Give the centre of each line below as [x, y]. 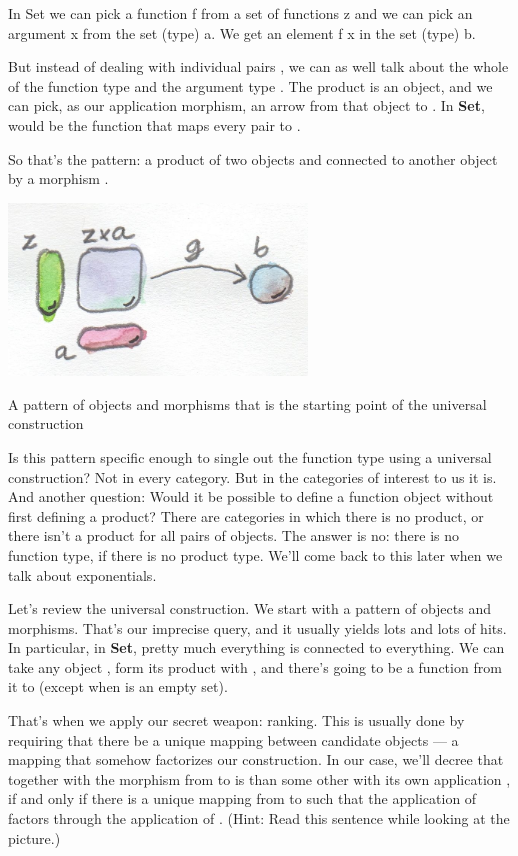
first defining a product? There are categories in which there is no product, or [246, 515]
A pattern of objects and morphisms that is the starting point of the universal [247, 403]
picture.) [34, 837]
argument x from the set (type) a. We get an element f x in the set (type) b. [242, 32]
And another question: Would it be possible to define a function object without [251, 496]
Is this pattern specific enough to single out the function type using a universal [250, 456]
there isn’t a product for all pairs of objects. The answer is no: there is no [234, 535]
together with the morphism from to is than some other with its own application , [259, 778]
